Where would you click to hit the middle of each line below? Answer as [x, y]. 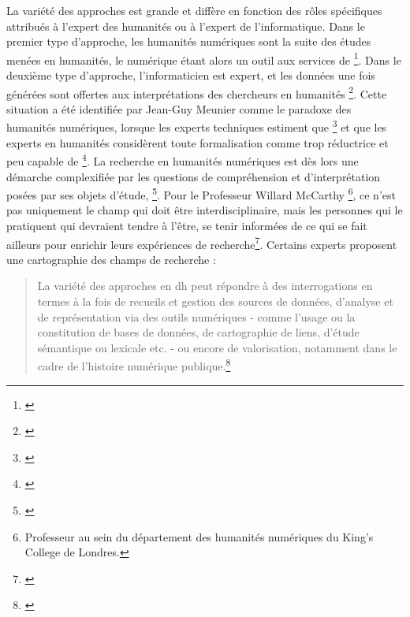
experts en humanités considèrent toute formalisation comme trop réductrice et [198, 142]
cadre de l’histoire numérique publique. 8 [134, 365]
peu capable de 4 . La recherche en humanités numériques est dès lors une [183, 160]
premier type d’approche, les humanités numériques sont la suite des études [189, 41]
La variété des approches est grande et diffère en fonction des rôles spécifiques [194, 10]
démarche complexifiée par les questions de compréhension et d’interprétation [194, 176]
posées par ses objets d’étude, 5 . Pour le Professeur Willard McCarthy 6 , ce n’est [201, 193]
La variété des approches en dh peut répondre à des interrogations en [205, 286]
